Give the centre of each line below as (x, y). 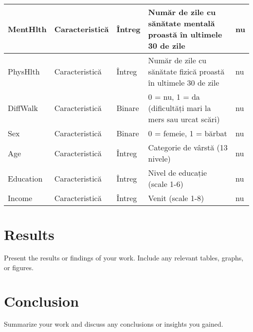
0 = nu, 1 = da (174, 97)
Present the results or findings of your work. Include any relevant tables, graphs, (124, 258)
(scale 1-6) (166, 184)
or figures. (19, 267)
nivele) (159, 158)
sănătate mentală (181, 23)
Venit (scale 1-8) (176, 198)
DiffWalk (23, 108)
